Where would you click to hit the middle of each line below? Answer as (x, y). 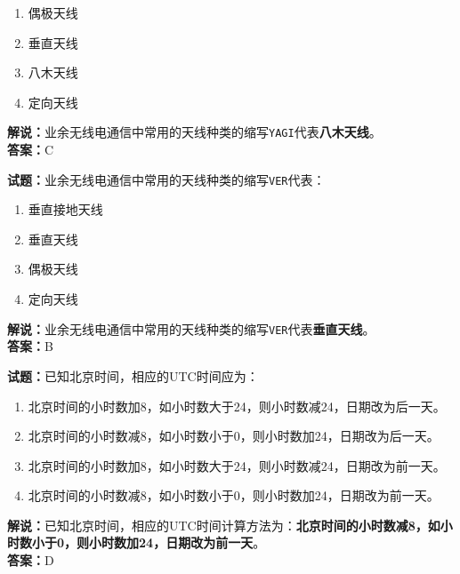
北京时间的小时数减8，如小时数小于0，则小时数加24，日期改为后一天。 (234, 436)
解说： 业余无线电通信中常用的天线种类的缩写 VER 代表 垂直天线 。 (191, 328)
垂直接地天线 (65, 209)
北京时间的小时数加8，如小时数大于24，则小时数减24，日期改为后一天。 (237, 406)
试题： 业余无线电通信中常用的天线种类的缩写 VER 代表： (166, 179)
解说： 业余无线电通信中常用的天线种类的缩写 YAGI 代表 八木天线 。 (194, 132)
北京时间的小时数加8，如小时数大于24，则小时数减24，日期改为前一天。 (237, 465)
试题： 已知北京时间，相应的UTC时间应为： (133, 375)
